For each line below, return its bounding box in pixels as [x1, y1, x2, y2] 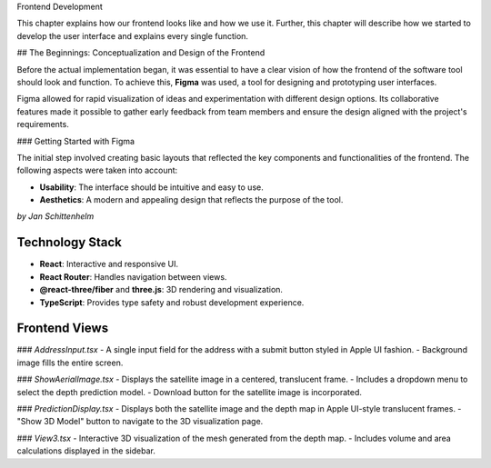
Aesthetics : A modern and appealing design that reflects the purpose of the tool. [39, 194, 344, 205]
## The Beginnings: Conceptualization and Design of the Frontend [16, 47, 266, 58]
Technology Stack [16, 234, 122, 250]
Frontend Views [16, 321, 109, 336]
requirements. [16, 119, 70, 130]
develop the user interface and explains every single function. [16, 30, 249, 41]
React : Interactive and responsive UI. [39, 259, 179, 270]
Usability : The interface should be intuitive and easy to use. [39, 182, 264, 193]
